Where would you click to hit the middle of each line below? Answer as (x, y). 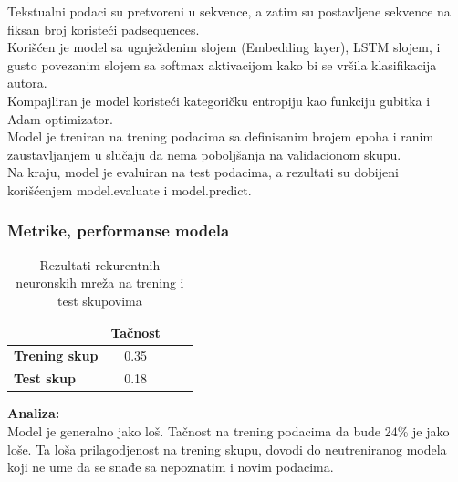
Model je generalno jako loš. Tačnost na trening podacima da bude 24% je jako (229, 430)
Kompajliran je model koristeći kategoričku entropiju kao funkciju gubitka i (219, 100)
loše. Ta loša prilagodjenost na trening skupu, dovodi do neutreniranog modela (227, 449)
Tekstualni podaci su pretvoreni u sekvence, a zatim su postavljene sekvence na (229, 11)
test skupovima (100, 300)
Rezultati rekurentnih (100, 264)
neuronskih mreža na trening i (100, 283)
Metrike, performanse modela (119, 231)
